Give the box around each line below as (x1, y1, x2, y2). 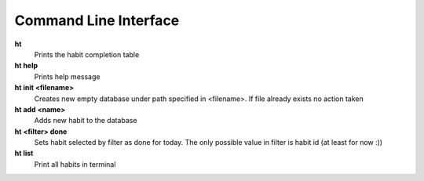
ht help (14, 61, 38, 71)
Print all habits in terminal (34, 159, 116, 168)
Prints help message (34, 71, 101, 81)
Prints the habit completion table (34, 49, 140, 59)
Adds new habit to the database (34, 116, 137, 125)
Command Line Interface (14, 12, 180, 29)
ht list (14, 149, 34, 158)
